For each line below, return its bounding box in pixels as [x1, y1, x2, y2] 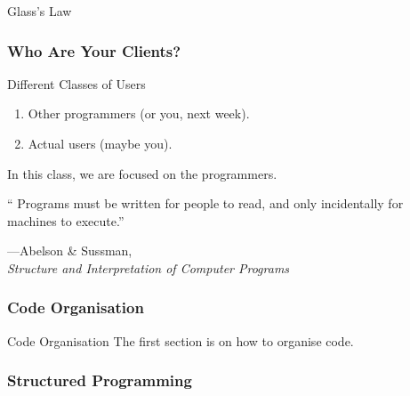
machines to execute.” [7, 211, 125, 230]
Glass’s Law [7, 2, 72, 20]
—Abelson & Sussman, [7, 241, 133, 260]
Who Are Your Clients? [7, 39, 181, 61]
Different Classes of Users [7, 74, 146, 93]
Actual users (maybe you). [28, 134, 173, 152]
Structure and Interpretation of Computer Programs [7, 258, 290, 277]
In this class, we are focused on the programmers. [7, 164, 277, 182]
